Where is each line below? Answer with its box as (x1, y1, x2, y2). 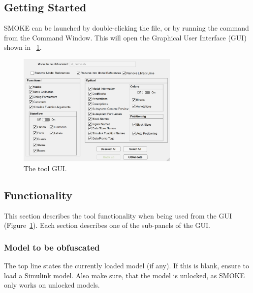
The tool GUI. (24, 163, 67, 173)
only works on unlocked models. (4, 280, 100, 290)
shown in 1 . (4, 42, 42, 52)
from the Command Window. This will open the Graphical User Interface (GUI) (4, 32, 247, 42)
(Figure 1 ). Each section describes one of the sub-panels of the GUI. (4, 220, 210, 230)
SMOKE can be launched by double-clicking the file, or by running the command (4, 23, 249, 33)
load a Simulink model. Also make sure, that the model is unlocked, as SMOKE (4, 270, 245, 280)
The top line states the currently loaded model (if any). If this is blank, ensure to (4, 260, 249, 271)
